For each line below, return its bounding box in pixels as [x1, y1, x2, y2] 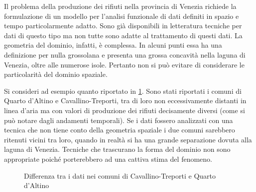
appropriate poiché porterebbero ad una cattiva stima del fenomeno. [4, 153, 212, 164]
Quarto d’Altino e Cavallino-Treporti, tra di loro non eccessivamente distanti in [4, 95, 247, 106]
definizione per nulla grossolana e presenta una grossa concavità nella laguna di [4, 49, 246, 60]
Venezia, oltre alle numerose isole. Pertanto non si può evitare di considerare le [4, 59, 245, 69]
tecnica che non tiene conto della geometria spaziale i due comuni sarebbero [4, 125, 235, 135]
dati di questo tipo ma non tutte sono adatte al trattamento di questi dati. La [4, 30, 243, 40]
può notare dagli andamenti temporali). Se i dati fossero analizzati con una [4, 115, 233, 125]
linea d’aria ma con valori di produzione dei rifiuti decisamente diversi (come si [4, 105, 245, 115]
